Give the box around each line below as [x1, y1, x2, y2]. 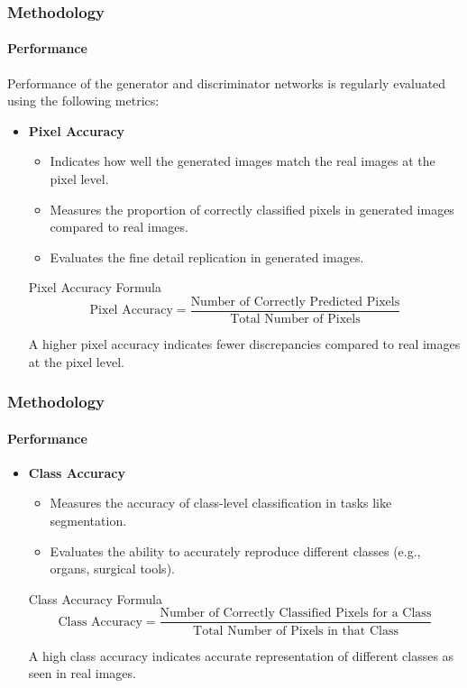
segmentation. [50, 511, 127, 530]
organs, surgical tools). [50, 559, 175, 578]
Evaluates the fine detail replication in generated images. [50, 247, 364, 266]
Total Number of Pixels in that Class [193, 624, 398, 638]
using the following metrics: [7, 91, 160, 110]
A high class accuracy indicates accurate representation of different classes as [28, 646, 454, 665]
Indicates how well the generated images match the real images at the [50, 151, 435, 170]
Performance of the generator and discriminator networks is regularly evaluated [7, 73, 446, 92]
